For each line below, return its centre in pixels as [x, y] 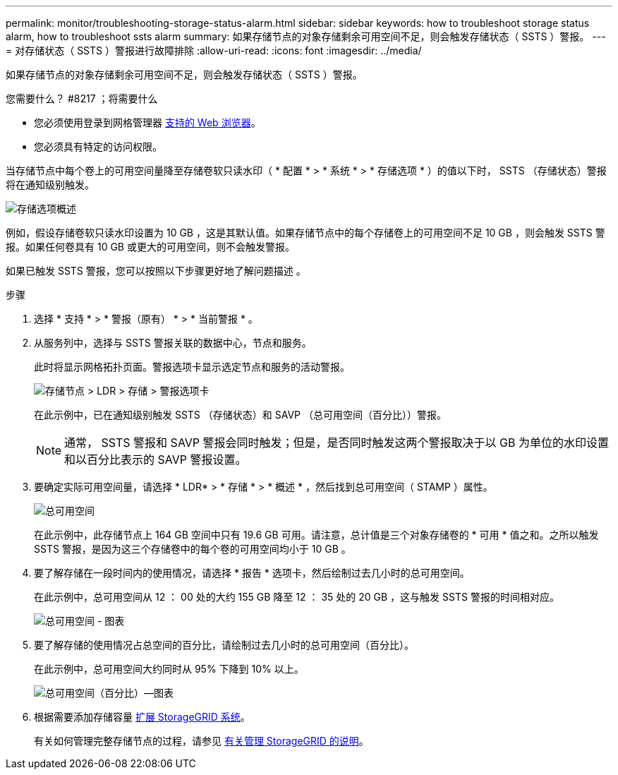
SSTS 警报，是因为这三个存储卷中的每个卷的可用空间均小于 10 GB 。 [193, 549]
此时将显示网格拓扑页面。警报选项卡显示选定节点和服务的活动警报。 [192, 367]
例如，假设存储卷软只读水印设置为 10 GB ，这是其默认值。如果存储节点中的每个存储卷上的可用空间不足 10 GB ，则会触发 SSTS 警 [305, 233]
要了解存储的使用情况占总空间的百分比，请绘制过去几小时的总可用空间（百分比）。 [224, 645]
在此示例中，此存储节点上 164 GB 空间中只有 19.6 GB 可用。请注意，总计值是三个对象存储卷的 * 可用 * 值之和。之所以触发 [316, 535]
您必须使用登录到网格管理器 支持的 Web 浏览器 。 [147, 122]
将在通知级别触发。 [50, 185]
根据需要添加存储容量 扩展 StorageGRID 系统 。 [142, 717]
